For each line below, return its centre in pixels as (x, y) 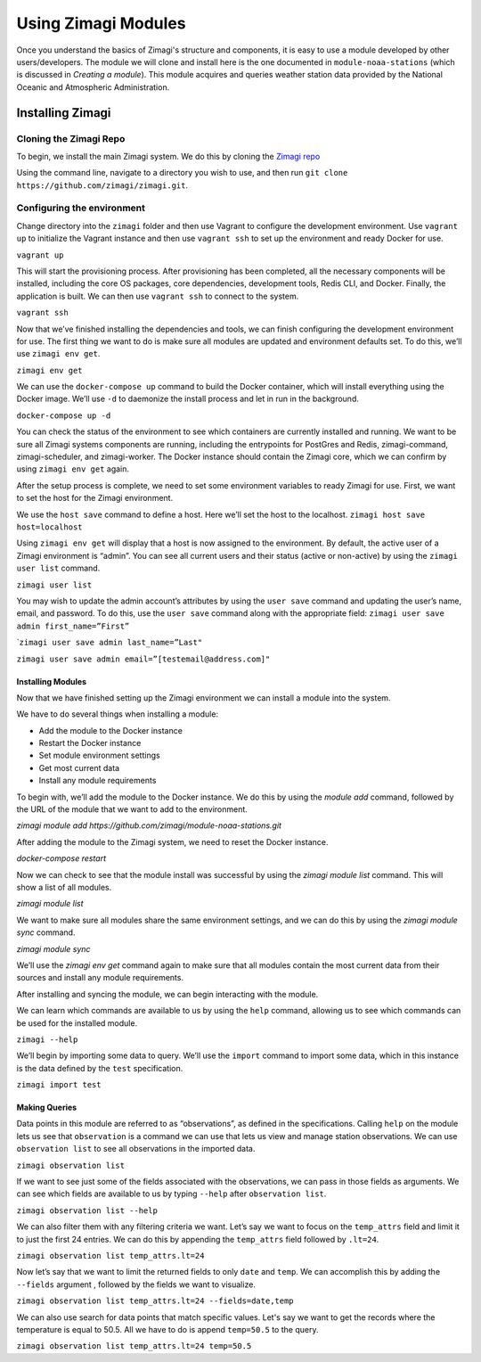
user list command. (58, 568)
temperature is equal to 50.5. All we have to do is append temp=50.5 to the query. (167, 1329)
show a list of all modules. (64, 887)
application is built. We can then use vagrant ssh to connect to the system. (158, 296)
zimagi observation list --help (87, 1210)
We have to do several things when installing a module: (117, 714)
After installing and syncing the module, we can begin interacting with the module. (167, 994)
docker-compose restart (61, 858)
